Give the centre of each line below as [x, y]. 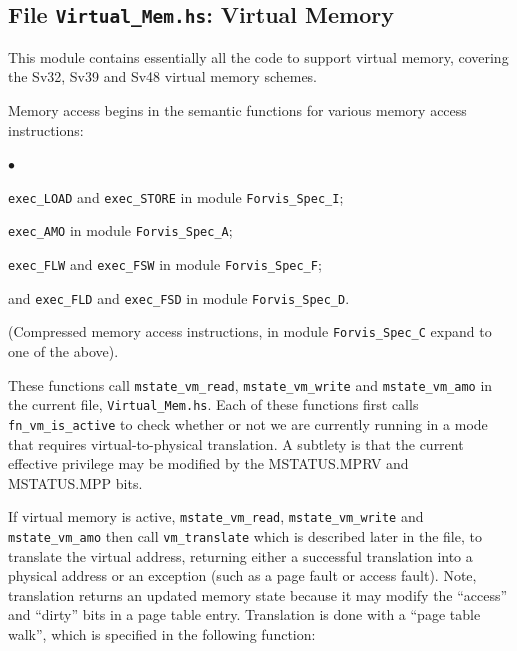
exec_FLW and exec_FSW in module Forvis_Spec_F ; [165, 264]
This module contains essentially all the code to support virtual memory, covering [258, 56]
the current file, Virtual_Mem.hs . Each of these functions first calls [213, 404]
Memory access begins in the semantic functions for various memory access [237, 109]
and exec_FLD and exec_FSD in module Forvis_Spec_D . [179, 297]
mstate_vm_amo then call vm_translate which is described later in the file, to [245, 536]
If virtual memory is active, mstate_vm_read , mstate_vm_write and [216, 516]
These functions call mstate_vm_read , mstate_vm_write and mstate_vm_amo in [250, 384]
